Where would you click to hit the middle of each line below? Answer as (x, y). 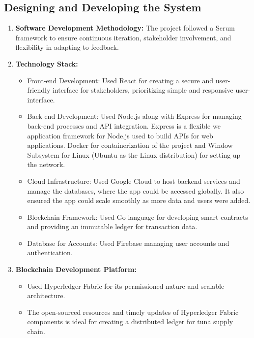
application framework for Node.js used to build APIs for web (120, 135)
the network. (46, 164)
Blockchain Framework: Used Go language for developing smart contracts (138, 217)
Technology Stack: (47, 63)
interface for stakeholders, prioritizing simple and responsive (143, 90)
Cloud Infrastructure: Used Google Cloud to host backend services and (134, 181)
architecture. (46, 295)
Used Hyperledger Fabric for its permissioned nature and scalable (126, 286)
